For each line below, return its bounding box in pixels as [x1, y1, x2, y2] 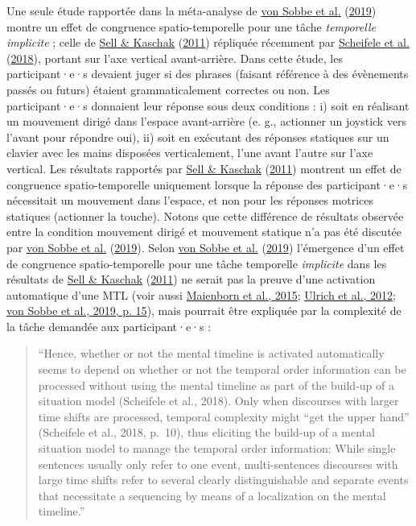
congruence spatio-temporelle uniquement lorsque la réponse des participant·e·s [6, 176, 408, 193]
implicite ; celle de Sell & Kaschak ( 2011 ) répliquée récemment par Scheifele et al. [6, 34, 410, 51]
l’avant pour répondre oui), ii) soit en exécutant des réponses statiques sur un [6, 128, 389, 145]
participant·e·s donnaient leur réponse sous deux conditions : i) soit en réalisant [6, 97, 410, 114]
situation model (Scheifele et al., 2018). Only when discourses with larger [38, 392, 399, 409]
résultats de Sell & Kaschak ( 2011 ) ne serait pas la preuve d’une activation [6, 271, 376, 288]
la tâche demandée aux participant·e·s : [6, 317, 212, 334]
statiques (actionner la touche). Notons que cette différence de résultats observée [6, 207, 404, 224]
